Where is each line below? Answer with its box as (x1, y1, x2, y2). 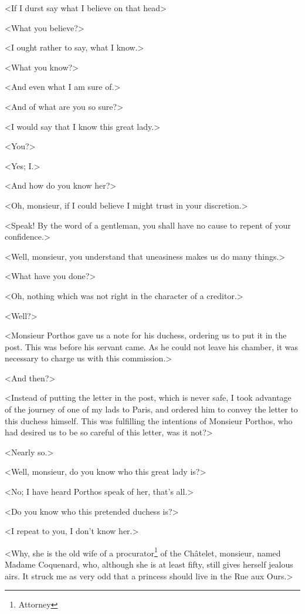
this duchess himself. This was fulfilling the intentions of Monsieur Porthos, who (5, 414, 293, 427)
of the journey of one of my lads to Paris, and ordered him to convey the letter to (5, 403, 298, 415)
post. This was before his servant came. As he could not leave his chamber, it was (5, 340, 298, 353)
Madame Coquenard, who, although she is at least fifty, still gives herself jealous (5, 558, 293, 571)
